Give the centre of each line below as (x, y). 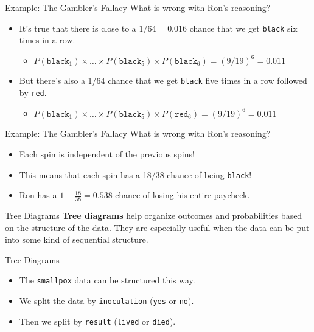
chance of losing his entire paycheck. (183, 195)
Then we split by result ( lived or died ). (97, 321)
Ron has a (38, 195)
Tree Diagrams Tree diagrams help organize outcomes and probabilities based (154, 216)
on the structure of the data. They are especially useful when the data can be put (157, 227)
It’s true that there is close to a (78, 28)
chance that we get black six (243, 28)
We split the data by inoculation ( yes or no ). (106, 301)
